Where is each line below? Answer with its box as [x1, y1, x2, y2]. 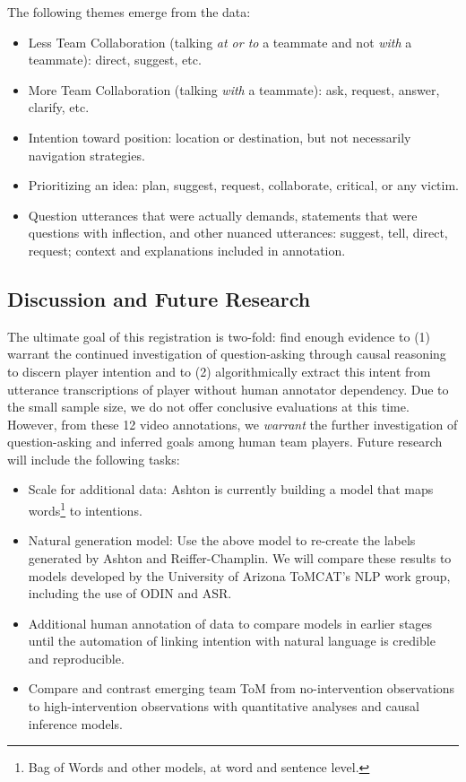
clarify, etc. [28, 98, 90, 117]
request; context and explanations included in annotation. [28, 240, 346, 259]
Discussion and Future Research [7, 284, 311, 312]
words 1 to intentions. [28, 499, 142, 519]
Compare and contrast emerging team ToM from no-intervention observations [28, 679, 455, 698]
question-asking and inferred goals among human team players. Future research [7, 432, 443, 451]
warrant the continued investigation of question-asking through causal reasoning [7, 344, 446, 363]
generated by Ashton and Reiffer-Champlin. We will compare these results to [28, 548, 452, 567]
